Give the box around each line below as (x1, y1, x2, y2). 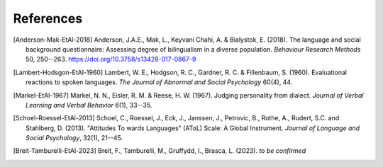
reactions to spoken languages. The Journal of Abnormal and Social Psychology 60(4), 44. (26, 78, 293, 86)
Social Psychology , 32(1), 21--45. (26, 134, 123, 142)
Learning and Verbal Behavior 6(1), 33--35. (26, 100, 152, 109)
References (13, 11, 83, 26)
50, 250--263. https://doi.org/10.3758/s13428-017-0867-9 (26, 55, 196, 64)
